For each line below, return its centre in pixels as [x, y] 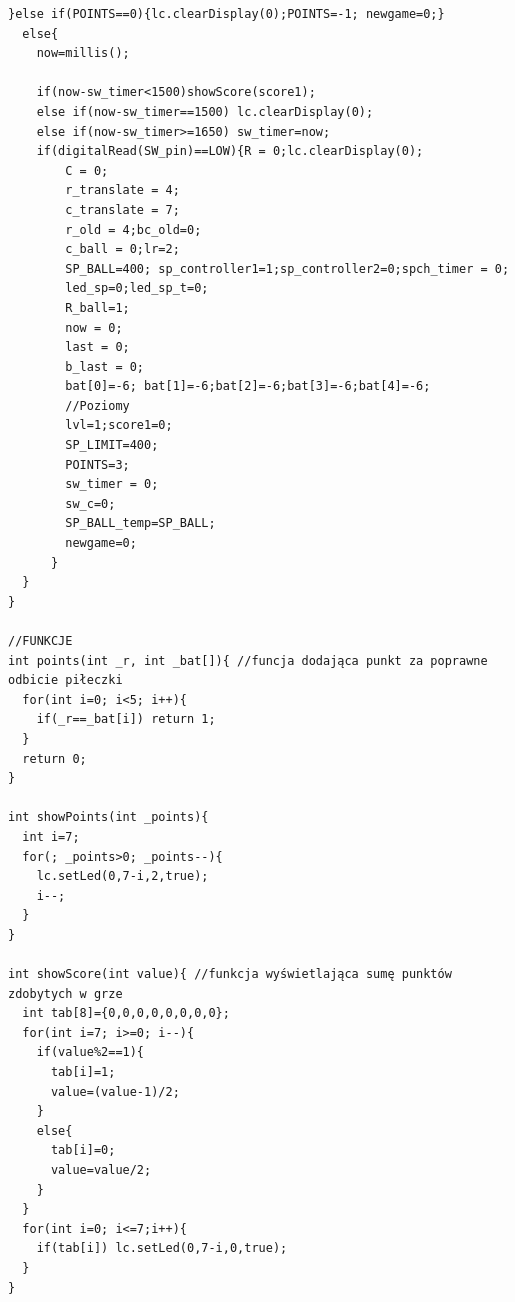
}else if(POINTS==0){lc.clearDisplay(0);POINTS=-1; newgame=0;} [226, 14]
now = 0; [94, 327]
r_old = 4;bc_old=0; [133, 229]
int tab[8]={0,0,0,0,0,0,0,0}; [126, 1013]
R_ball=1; [97, 307]
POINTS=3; [97, 464]
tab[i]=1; [83, 1072]
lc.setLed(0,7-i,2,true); [122, 876]
